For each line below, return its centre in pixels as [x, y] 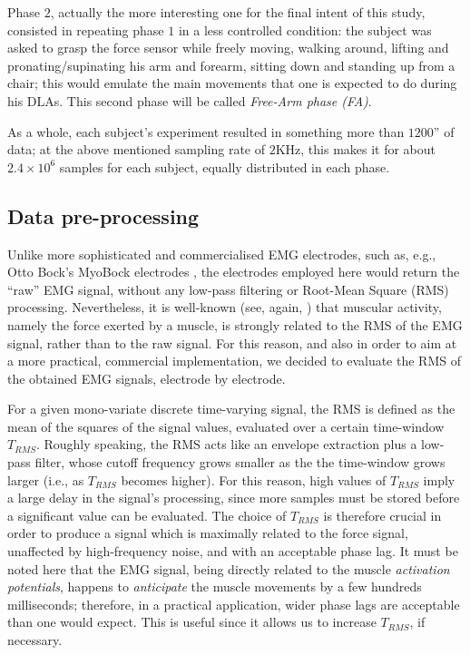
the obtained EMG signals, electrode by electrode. [147, 378]
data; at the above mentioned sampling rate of [137, 149]
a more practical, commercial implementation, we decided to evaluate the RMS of [234, 361]
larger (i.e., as [46, 479]
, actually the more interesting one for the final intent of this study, [238, 12]
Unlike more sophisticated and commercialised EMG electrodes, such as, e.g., [222, 254]
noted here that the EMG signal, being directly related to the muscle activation [229, 568]
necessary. [35, 640]
